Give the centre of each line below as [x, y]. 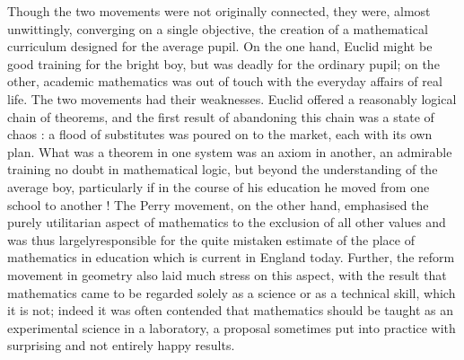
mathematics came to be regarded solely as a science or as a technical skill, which [232, 292]
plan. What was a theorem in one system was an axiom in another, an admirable [230, 151]
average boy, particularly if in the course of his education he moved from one [219, 186]
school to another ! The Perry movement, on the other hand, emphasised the [218, 204]
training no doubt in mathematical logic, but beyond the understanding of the [223, 169]
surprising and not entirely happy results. [121, 345]
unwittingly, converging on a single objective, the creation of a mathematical [218, 28]
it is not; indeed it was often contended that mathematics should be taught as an [230, 310]
